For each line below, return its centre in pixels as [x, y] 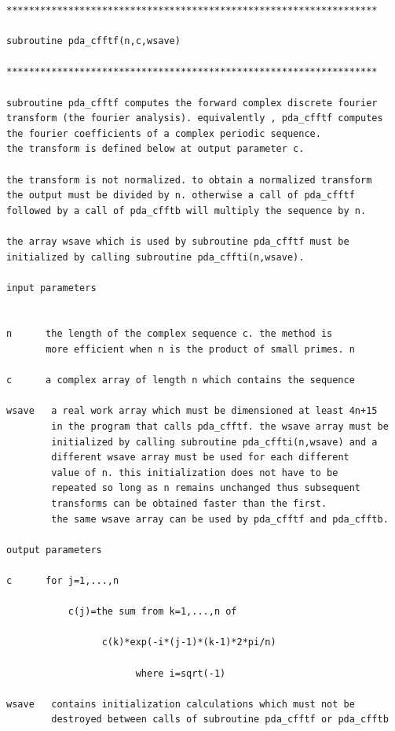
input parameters [51, 288]
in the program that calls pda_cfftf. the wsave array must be [220, 427]
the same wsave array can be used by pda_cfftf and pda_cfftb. [220, 519]
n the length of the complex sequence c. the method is [170, 334]
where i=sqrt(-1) [181, 673]
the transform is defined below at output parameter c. [155, 149]
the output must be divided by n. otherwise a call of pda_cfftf [181, 196]
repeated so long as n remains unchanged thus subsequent [206, 488]
